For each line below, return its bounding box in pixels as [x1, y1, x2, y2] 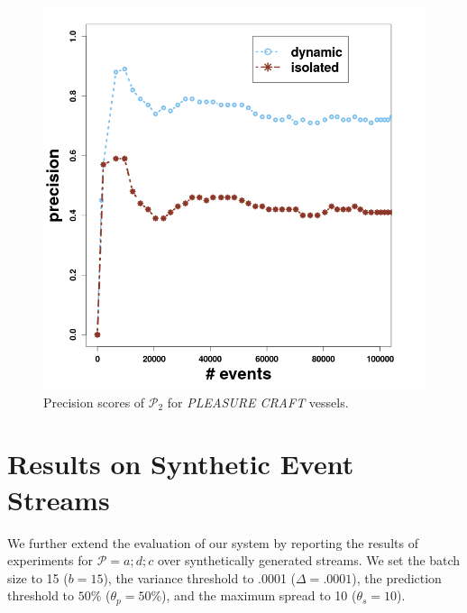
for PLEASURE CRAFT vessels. [167, 392, 349, 411]
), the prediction [352, 568, 442, 587]
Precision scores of [43, 392, 145, 411]
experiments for [7, 551, 94, 570]
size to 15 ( [7, 568, 69, 587]
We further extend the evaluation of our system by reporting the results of [7, 533, 418, 552]
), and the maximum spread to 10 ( [161, 586, 357, 605]
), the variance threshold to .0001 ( [103, 568, 297, 587]
